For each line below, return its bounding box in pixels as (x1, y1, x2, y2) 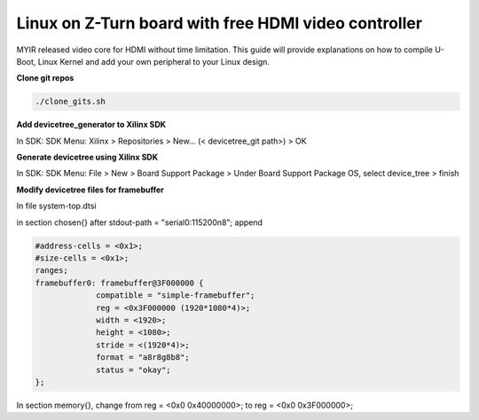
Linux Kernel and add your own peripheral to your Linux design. (37, 56, 271, 66)
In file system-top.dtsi (16, 200, 97, 212)
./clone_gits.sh (35, 97, 106, 106)
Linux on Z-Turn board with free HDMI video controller (16, 13, 423, 33)
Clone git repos (16, 73, 75, 83)
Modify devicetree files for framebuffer (16, 184, 164, 195)
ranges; (35, 266, 68, 276)
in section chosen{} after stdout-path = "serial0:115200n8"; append (16, 217, 263, 228)
